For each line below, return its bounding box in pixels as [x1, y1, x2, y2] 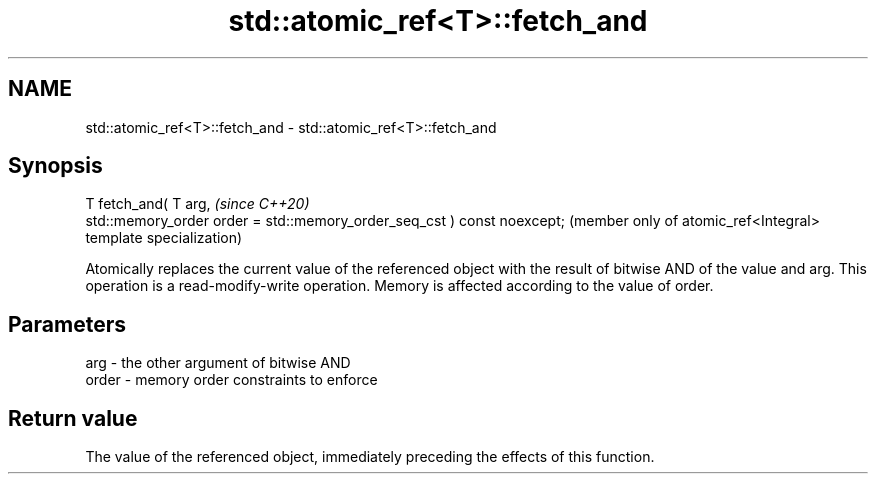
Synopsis [8, 153, 103, 179]
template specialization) [85, 229, 243, 247]
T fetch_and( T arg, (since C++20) [85, 195, 310, 213]
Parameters [8, 311, 126, 337]
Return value [8, 405, 138, 431]
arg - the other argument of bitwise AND [85, 354, 351, 372]
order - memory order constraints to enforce [85, 371, 378, 389]
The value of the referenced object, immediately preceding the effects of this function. [85, 448, 655, 466]
